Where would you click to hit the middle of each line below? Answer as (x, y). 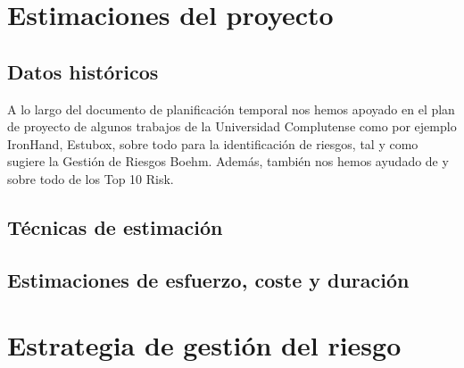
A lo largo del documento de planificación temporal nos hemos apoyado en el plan (231, 109)
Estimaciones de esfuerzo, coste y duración (208, 279)
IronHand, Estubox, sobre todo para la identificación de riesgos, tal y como (213, 143)
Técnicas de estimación (115, 226)
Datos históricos (83, 71)
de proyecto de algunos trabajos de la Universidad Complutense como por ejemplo (232, 126)
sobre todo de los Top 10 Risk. (91, 178)
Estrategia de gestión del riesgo (204, 345)
